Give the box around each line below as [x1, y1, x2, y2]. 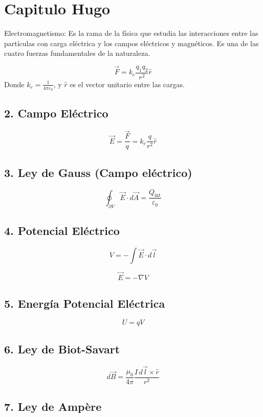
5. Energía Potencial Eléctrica [4, 295, 165, 311]
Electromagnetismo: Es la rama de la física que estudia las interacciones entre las [4, 28, 258, 38]
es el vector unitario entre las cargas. [70, 78, 185, 89]
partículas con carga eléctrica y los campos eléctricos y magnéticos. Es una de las [4, 37, 259, 48]
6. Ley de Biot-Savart [4, 341, 120, 356]
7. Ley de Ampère [4, 399, 102, 414]
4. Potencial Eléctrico [4, 223, 120, 239]
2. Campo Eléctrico [4, 105, 108, 121]
